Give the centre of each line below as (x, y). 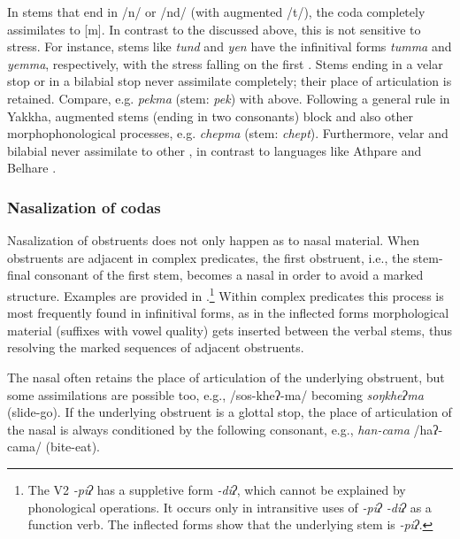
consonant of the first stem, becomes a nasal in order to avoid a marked (229, 275)
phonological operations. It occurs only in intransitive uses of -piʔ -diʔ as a (230, 507)
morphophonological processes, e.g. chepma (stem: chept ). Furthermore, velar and (228, 133)
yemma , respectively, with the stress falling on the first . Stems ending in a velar (225, 63)
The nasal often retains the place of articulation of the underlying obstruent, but (226, 377)
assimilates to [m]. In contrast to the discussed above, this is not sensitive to (214, 29)
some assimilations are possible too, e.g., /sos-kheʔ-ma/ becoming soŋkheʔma (215, 394)
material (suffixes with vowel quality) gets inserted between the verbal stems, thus (230, 330)
